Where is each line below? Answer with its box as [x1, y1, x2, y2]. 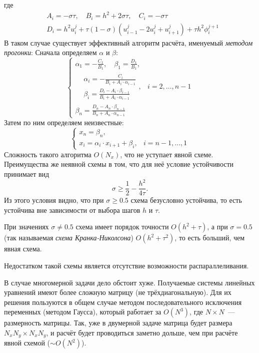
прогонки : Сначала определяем [4, 47, 97, 58]
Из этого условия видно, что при [4, 195, 104, 205]
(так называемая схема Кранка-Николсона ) [4, 232, 133, 243]
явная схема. [4, 243, 42, 254]
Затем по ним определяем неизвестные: [4, 117, 124, 128]
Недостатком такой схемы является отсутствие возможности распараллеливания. [4, 260, 249, 270]
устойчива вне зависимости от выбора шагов [4, 204, 140, 215]
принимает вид [4, 169, 49, 179]
